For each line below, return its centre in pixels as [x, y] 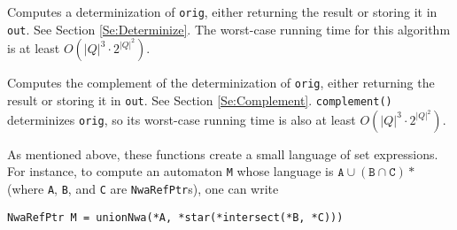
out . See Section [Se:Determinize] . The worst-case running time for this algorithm [229, 29]
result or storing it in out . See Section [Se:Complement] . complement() [200, 100]
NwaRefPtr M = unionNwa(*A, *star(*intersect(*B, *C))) [175, 217]
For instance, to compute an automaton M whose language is [170, 171]
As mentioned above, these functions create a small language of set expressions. [223, 153]
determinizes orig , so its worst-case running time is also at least [182, 119]
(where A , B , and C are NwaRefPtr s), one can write [143, 188]
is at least [34, 48]
